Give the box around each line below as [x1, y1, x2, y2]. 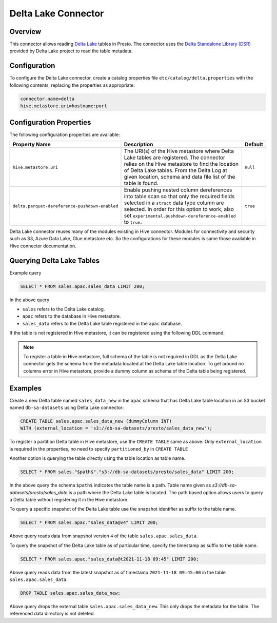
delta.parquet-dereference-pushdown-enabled [12, 203, 118, 209]
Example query [9, 269, 42, 276]
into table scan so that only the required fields [124, 193, 235, 200]
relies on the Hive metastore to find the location [124, 161, 239, 168]
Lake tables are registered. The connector [124, 154, 226, 161]
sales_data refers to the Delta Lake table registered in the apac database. [22, 320, 182, 326]
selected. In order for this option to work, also [124, 206, 234, 213]
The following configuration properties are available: [9, 131, 120, 138]
